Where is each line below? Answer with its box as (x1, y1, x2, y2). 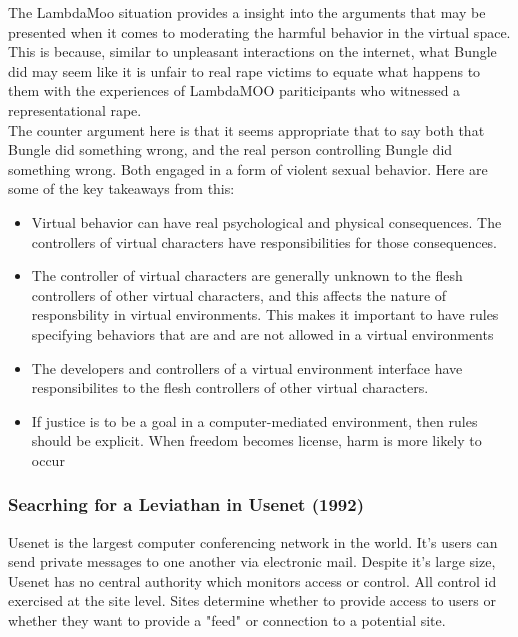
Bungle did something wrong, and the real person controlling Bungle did (8, 139, 453, 160)
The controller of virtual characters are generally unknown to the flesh (31, 265, 463, 286)
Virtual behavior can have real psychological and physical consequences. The (31, 211, 502, 232)
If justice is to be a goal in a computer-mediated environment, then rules (31, 410, 478, 431)
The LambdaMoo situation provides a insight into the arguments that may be (8, 2, 486, 22)
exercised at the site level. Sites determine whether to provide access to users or (8, 590, 496, 611)
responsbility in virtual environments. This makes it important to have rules (31, 304, 499, 325)
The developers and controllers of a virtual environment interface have (31, 357, 463, 378)
